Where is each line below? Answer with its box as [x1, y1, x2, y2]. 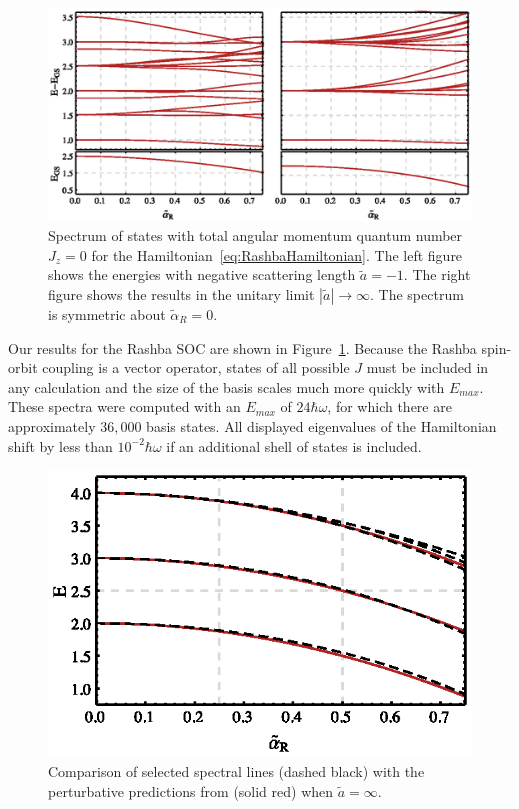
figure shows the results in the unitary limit [48, 284, 315, 305]
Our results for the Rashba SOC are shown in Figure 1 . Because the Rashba [8, 337, 477, 358]
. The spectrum [370, 284, 464, 305]
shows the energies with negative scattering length [48, 264, 356, 285]
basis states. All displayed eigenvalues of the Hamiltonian [146, 416, 497, 436]
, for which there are [327, 396, 452, 417]
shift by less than [8, 435, 113, 456]
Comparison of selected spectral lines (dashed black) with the [48, 760, 425, 781]
